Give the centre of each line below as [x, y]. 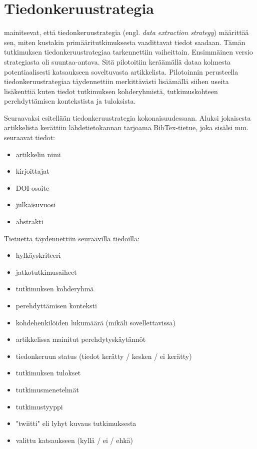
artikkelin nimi [38, 154]
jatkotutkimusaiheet [46, 272]
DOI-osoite [32, 187]
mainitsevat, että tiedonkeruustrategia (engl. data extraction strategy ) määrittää [126, 32]
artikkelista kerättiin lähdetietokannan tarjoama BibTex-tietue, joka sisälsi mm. [126, 127]
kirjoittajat [32, 171]
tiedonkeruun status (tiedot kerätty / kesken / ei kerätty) [104, 356]
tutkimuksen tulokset [48, 373]
